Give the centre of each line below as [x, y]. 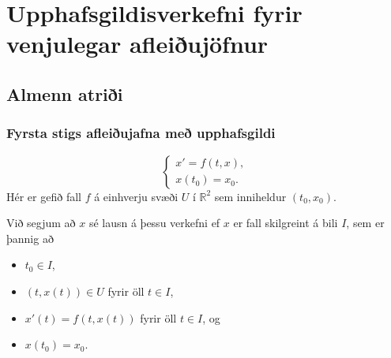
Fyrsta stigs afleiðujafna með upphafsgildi [141, 133]
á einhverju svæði [136, 196]
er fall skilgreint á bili [286, 223]
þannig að [30, 238]
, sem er [365, 223]
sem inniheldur [250, 196]
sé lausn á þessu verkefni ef [154, 223]
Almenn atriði [65, 93]
